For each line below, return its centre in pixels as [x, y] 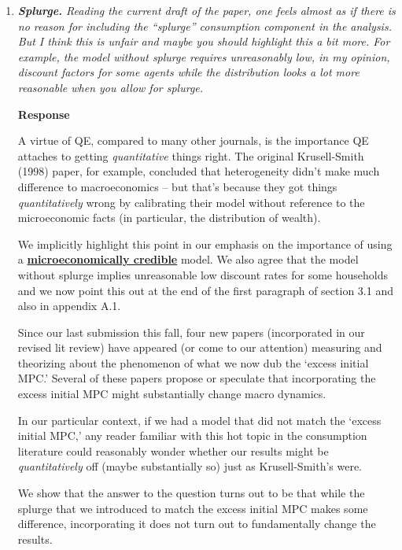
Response [44, 114]
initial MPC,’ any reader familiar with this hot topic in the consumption [192, 436]
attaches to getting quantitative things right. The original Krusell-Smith [191, 155]
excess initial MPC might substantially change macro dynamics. [172, 394]
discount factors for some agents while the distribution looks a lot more [188, 72]
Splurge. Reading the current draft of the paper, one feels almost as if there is [207, 10]
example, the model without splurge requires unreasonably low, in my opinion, [204, 56]
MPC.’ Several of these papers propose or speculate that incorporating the [197, 378]
